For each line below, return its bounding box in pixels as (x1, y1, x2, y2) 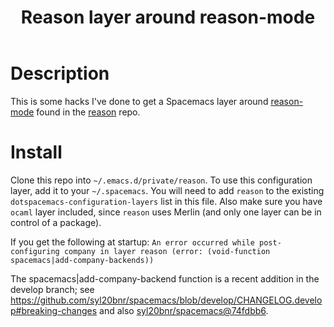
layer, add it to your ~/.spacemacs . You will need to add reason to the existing (10, 184, 325, 196)
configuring (10, 246, 60, 256)
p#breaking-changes (10, 304, 98, 316)
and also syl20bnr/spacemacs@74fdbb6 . (99, 304, 269, 316)
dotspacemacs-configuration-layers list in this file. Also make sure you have (10, 195, 323, 207)
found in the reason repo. (36, 106, 141, 118)
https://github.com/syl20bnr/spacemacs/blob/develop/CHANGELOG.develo (10, 294, 323, 306)
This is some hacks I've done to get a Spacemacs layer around (10, 95, 269, 107)
